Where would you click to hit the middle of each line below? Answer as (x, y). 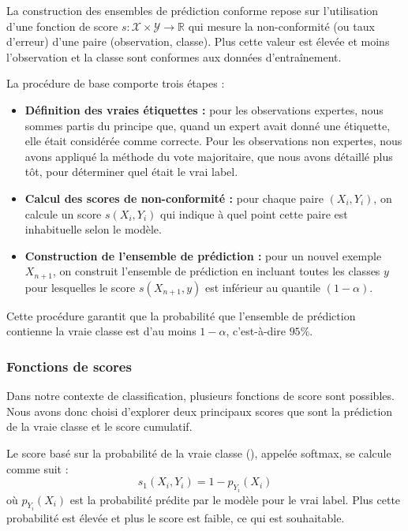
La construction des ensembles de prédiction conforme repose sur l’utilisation (193, 10)
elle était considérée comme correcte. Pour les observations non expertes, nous (213, 141)
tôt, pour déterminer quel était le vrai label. (131, 172)
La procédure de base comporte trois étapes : (116, 83)
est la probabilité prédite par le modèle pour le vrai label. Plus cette (235, 499)
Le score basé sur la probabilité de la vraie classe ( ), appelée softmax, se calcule (199, 452)
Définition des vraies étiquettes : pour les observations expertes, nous (204, 109)
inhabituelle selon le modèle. (93, 229)
